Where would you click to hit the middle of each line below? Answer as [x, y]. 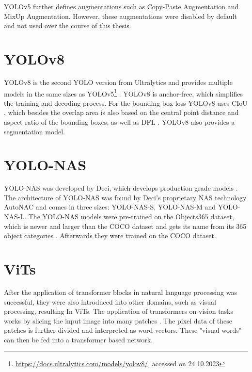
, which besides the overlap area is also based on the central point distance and [121, 112]
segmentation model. [35, 131]
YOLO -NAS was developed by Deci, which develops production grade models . [121, 188]
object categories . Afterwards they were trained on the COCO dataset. [110, 235]
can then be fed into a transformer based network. [79, 339]
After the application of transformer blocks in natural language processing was [120, 292]
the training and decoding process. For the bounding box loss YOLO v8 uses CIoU [126, 103]
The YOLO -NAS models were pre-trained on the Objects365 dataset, [131, 217]
